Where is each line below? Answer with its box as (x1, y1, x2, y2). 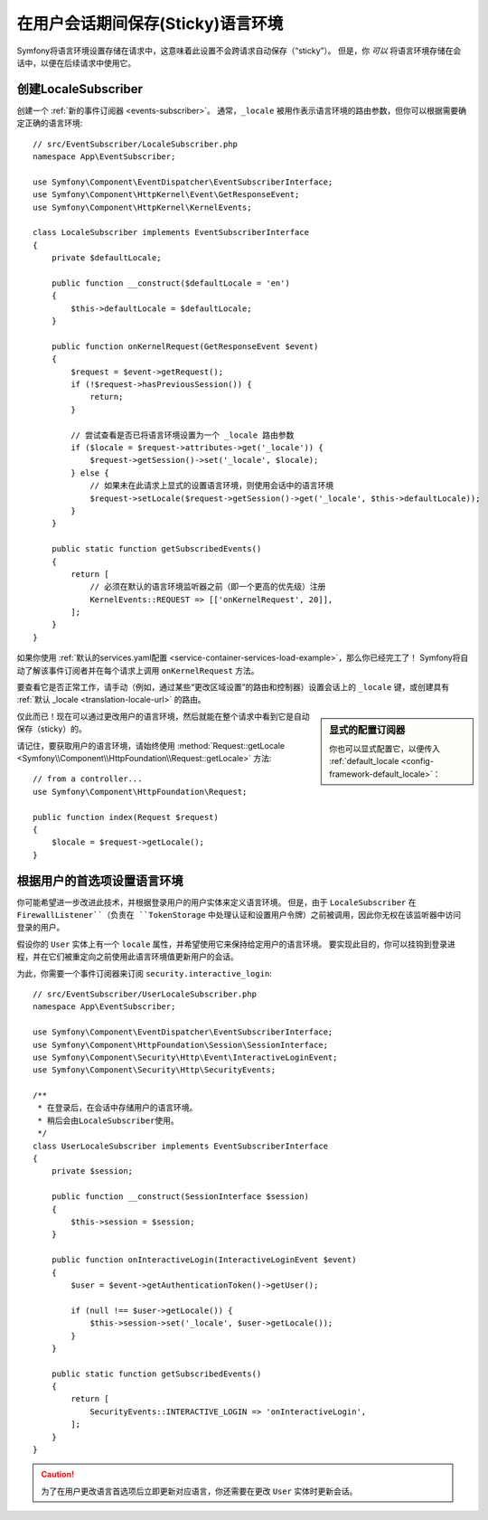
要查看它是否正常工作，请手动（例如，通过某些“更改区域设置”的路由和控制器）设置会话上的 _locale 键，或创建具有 (16, 682, 450, 693)
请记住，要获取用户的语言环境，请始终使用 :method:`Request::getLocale (16, 740, 285, 751)
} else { (70, 467, 109, 478)
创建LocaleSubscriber (16, 81, 144, 97)
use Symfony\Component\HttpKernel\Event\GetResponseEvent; (33, 190, 300, 200)
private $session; (51, 1166, 134, 1176)
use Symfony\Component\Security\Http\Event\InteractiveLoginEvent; (33, 1052, 338, 1062)
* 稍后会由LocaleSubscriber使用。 (37, 1115, 180, 1126)
